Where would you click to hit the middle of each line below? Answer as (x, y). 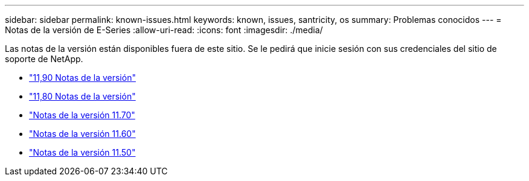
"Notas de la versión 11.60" (82, 134)
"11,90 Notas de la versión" (82, 78)
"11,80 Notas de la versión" (82, 96)
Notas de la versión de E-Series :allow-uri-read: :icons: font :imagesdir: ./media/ (164, 30)
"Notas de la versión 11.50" (82, 152)
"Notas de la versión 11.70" (82, 115)
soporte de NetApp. (44, 59)
